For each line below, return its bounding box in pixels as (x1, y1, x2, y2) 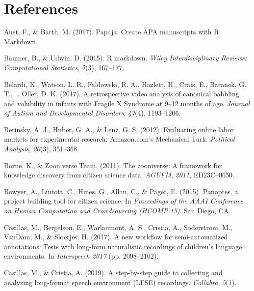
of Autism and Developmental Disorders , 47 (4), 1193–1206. (4, 108, 181, 118)
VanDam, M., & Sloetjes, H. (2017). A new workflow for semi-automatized (4, 232, 228, 242)
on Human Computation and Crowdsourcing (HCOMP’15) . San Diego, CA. (4, 205, 231, 216)
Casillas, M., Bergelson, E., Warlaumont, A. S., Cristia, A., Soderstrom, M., (4, 222, 232, 232)
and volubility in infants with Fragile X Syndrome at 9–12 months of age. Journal (4, 98, 250, 108)
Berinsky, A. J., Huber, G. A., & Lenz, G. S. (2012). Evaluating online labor (4, 124, 234, 134)
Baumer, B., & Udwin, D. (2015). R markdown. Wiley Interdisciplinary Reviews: (4, 53, 247, 63)
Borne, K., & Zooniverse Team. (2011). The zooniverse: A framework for (4, 160, 222, 170)
